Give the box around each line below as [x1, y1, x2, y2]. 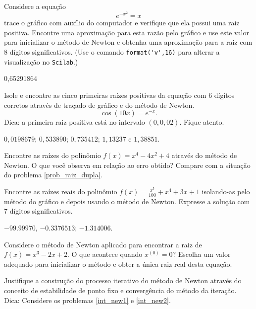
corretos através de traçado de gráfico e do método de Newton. [4, 99, 195, 110]
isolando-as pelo [202, 186, 250, 197]
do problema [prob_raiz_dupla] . [4, 169, 102, 180]
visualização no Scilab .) [4, 56, 78, 67]
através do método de [171, 150, 237, 160]
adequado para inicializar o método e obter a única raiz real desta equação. [4, 258, 232, 269]
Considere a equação [4, 1, 66, 11]
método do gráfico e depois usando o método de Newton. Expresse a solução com [4, 196, 250, 206]
